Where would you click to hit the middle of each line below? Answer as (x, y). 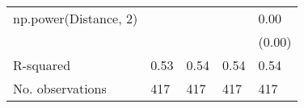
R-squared (42, 65)
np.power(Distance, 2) (76, 18)
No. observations (60, 88)
